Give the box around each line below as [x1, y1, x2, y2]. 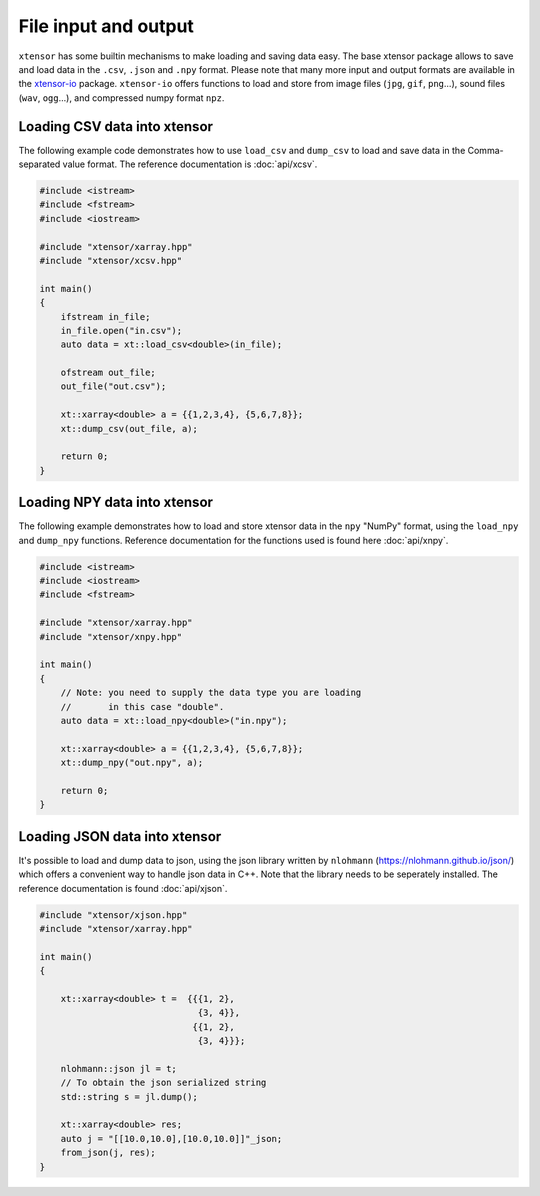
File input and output [18, 15, 195, 37]
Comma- [467, 144, 504, 156]
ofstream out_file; [60, 367, 157, 379]
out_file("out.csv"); [60, 381, 167, 392]
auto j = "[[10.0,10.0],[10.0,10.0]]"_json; [60, 1133, 283, 1144]
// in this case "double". [60, 701, 225, 712]
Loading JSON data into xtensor [18, 828, 222, 845]
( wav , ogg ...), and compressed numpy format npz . [18, 91, 225, 104]
